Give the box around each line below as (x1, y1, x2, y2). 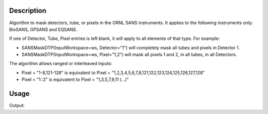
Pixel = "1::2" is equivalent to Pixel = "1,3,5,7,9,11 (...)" (21, 76, 129, 82)
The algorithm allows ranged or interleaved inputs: (9, 61, 113, 67)
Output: (9, 103, 25, 109)
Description (9, 6, 47, 15)
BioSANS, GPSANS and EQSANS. (9, 26, 77, 32)
